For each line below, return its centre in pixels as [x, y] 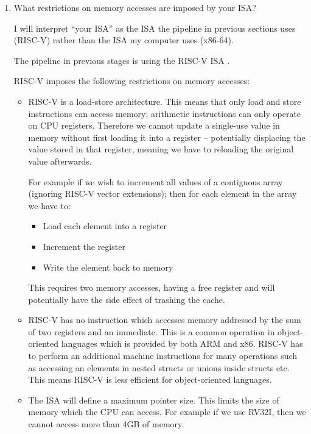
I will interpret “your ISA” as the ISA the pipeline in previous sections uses [155, 28]
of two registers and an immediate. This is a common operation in [152, 331]
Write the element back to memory [108, 267]
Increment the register [84, 246]
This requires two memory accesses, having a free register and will [152, 287]
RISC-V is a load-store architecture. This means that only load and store [165, 101]
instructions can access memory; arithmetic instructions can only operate [165, 113]
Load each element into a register [105, 226]
